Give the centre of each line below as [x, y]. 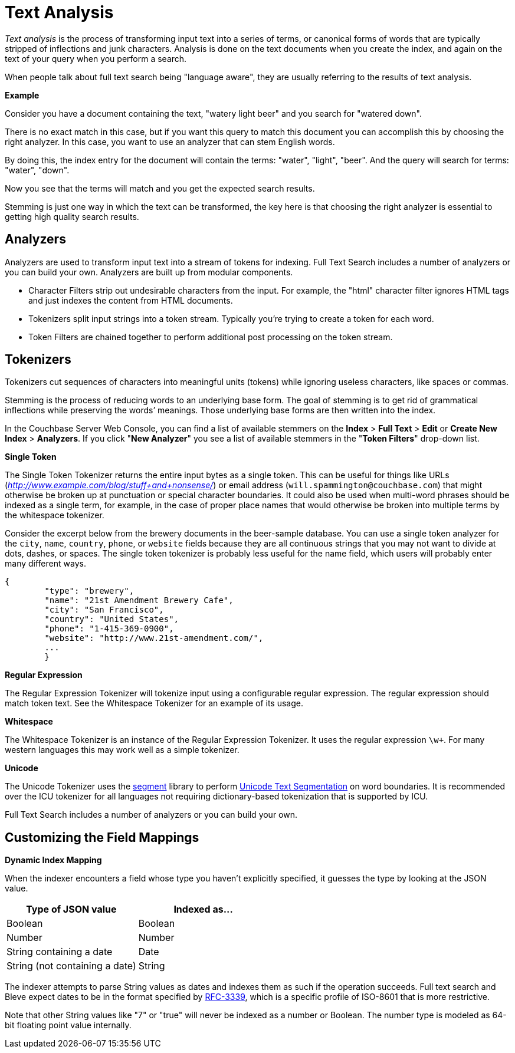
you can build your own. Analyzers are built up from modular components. [149, 272]
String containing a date [60, 952]
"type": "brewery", [89, 591]
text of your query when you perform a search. [96, 58]
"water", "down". [37, 170]
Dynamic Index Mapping [53, 860]
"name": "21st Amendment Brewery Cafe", [139, 600]
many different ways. [45, 564]
